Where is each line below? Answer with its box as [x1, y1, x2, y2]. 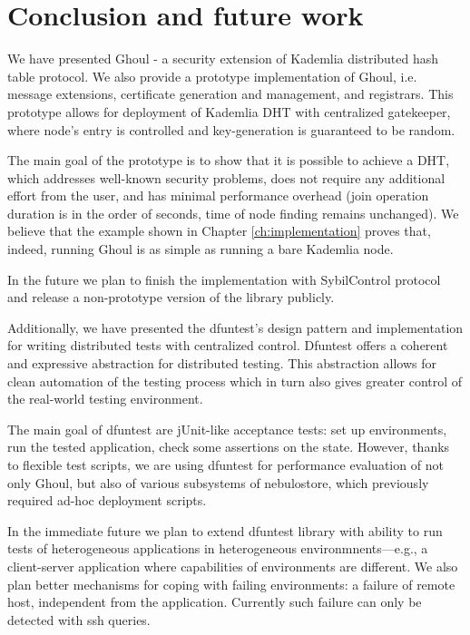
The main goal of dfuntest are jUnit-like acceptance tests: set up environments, [7, 419, 447, 438]
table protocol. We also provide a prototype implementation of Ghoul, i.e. [7, 66, 417, 85]
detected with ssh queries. [7, 610, 151, 629]
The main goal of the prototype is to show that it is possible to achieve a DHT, [7, 151, 450, 170]
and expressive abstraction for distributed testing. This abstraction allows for [7, 354, 436, 373]
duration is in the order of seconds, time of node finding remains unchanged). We [7, 203, 459, 222]
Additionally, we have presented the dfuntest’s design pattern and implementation [7, 317, 464, 337]
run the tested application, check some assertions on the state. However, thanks [7, 437, 450, 456]
